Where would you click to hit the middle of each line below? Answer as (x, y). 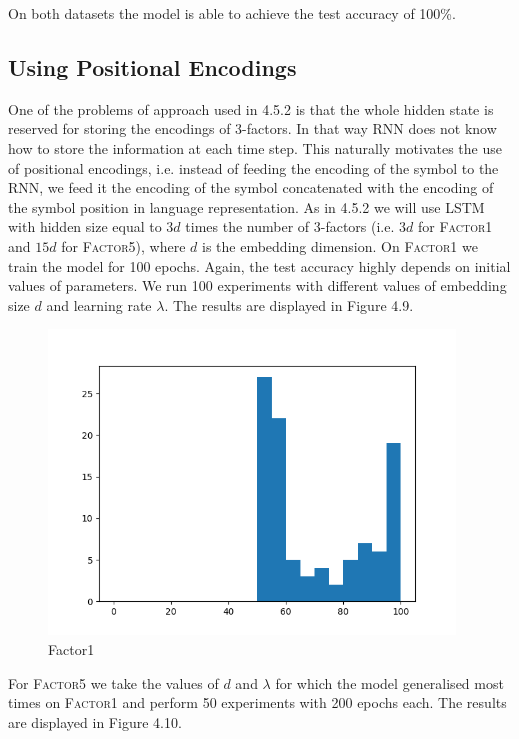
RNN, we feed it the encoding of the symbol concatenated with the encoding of (251, 187)
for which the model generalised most (389, 682)
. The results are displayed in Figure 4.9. (289, 304)
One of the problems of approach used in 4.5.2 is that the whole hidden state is (251, 108)
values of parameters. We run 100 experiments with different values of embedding (257, 285)
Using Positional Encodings (152, 66)
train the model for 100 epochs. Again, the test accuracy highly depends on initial (259, 265)
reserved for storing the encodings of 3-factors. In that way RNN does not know (252, 128)
